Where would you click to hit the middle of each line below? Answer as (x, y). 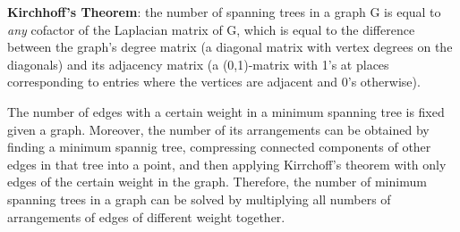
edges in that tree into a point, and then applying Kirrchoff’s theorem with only (227, 164)
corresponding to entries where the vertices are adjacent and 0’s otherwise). (214, 82)
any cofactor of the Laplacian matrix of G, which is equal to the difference (211, 29)
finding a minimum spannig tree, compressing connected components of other (219, 147)
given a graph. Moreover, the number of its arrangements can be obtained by (218, 129)
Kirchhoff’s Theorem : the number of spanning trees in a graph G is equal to (224, 12)
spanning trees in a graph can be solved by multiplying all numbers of (199, 199)
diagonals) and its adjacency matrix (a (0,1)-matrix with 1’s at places (198, 64)
